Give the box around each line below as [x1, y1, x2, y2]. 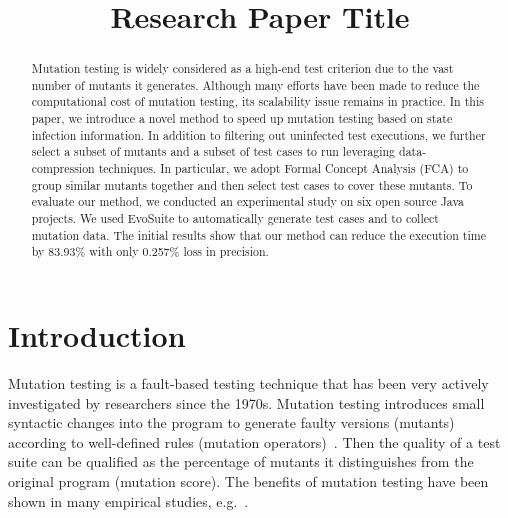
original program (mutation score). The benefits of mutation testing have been [8, 470, 489, 491]
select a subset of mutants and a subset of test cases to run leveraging [31, 143, 396, 160]
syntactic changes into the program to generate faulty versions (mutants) [8, 412, 455, 433]
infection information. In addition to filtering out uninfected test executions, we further [31, 126, 486, 143]
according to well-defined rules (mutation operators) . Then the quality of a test [8, 431, 501, 452]
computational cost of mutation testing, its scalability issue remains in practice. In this [31, 93, 484, 110]
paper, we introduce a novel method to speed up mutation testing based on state [31, 110, 453, 127]
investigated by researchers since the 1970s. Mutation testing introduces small [8, 392, 485, 413]
